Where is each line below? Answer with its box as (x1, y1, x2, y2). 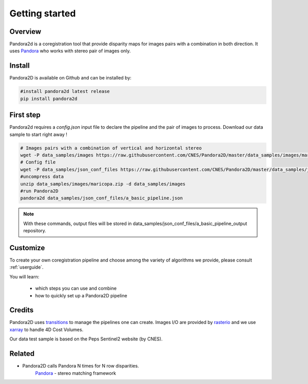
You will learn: (9, 273, 40, 279)
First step (9, 111, 41, 119)
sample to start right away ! (9, 131, 68, 137)
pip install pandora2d (20, 95, 78, 102)
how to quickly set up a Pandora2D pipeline (35, 292, 128, 298)
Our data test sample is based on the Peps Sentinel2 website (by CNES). (9, 336, 163, 342)
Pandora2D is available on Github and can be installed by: (9, 75, 132, 81)
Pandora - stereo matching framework (35, 370, 117, 376)
